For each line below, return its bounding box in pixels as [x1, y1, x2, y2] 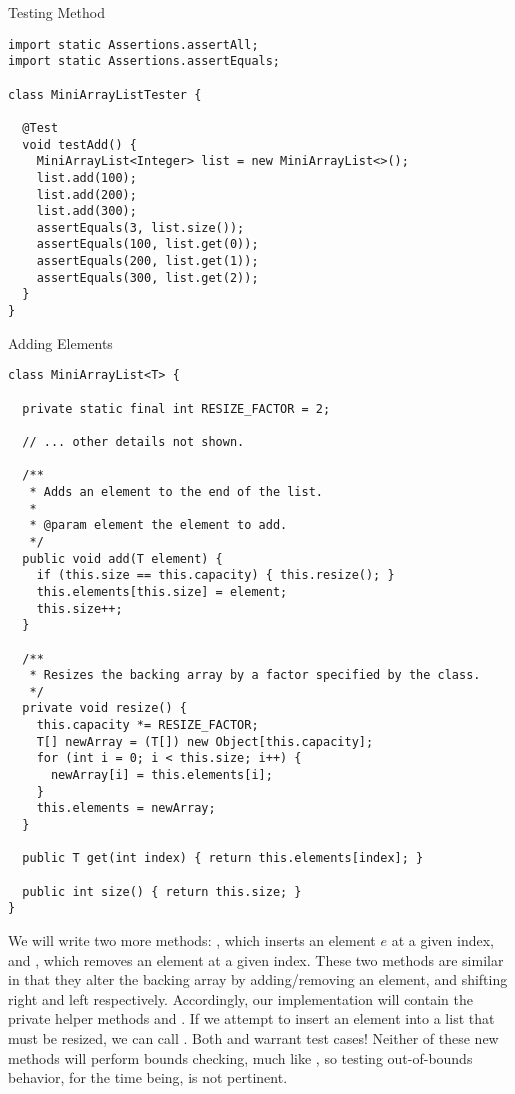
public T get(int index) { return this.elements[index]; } [22, 851, 424, 866]
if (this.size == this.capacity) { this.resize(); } [36, 568, 395, 583]
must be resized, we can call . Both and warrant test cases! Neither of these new [8, 1027, 499, 1048]
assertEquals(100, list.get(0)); [36, 237, 259, 252]
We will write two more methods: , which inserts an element [8, 930, 376, 950]
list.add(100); [36, 170, 137, 185]
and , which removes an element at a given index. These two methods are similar [8, 949, 504, 970]
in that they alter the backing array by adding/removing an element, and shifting [8, 969, 508, 990]
